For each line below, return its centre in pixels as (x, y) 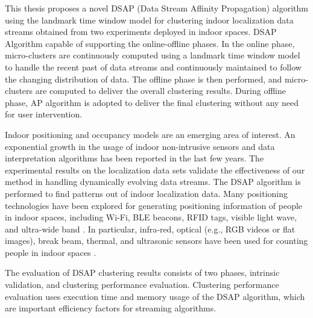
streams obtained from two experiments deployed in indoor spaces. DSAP (141, 32)
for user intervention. (44, 114)
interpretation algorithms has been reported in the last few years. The (134, 158)
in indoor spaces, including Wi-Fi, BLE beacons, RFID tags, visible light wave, (151, 217)
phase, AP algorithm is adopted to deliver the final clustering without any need (152, 102)
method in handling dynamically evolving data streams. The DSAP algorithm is (153, 182)
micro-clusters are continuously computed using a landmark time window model (153, 55)
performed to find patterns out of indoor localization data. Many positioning (147, 193)
